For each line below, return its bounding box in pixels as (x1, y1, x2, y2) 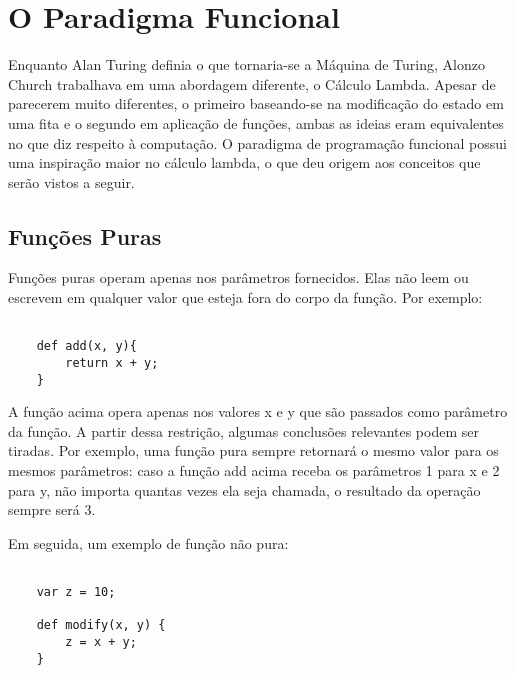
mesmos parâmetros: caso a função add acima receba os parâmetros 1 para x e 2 (8, 460, 500, 481)
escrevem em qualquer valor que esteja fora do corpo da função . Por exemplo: (8, 287, 483, 308)
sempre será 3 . (8, 499, 96, 520)
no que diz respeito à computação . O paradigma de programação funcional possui (8, 132, 507, 153)
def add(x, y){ (36, 339, 137, 354)
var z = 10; (36, 585, 116, 600)
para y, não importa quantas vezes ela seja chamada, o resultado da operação (8, 479, 481, 500)
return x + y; (65, 355, 159, 370)
